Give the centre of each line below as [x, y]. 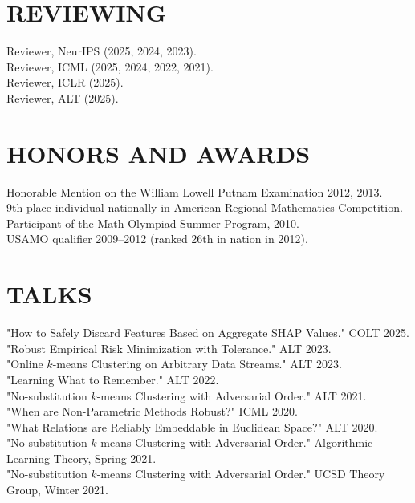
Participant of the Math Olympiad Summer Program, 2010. [153, 223]
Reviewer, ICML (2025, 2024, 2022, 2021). [110, 66]
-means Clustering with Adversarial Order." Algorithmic [235, 442]
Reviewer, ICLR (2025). [65, 82]
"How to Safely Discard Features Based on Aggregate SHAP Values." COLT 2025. [208, 333]
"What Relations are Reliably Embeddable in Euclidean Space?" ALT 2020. [192, 426]
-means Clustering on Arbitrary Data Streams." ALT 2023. [197, 364]
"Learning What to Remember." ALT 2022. [113, 379]
